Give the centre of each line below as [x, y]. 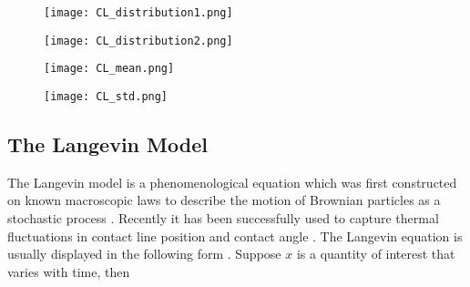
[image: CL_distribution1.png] [138, 13]
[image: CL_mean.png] [109, 69]
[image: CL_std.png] [106, 96]
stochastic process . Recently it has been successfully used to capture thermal [223, 218]
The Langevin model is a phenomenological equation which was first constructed [232, 182]
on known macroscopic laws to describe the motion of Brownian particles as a [224, 200]
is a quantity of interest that [376, 254]
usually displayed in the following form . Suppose [144, 254]
